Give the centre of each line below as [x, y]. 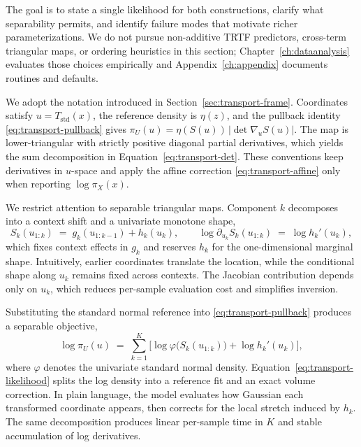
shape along [31, 275]
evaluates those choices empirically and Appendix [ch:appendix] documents [167, 64]
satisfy [20, 115]
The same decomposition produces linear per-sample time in [134, 421]
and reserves [170, 246]
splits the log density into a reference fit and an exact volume [184, 380]
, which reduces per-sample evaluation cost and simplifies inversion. [194, 288]
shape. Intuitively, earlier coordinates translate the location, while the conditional [180, 261]
